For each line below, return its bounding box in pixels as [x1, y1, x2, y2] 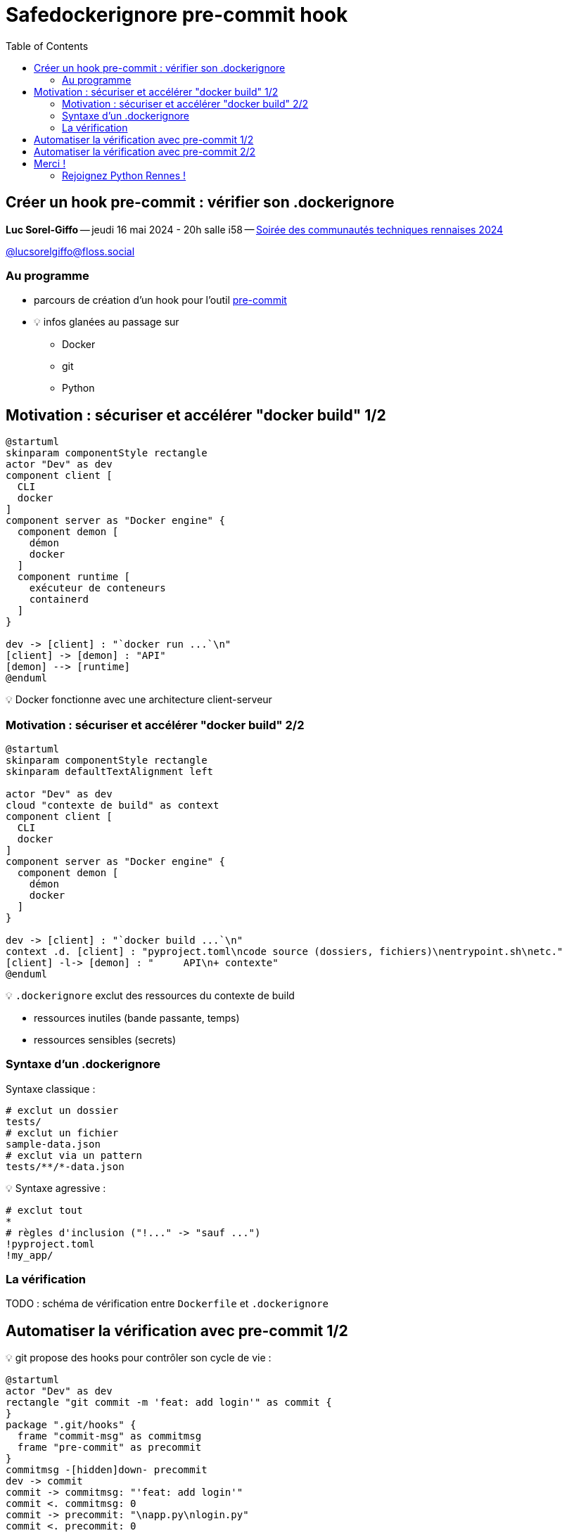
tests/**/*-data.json [6, 1160, 125, 1172]
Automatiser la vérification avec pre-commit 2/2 [34, 145, 256, 158]
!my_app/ [6, 1249, 53, 1261]
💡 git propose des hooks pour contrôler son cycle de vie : [6, 1352, 272, 1364]
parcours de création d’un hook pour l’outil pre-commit [34, 294, 287, 307]
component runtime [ [17, 571, 131, 583]
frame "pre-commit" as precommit [17, 1442, 202, 1454]
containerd [29, 594, 89, 605]
